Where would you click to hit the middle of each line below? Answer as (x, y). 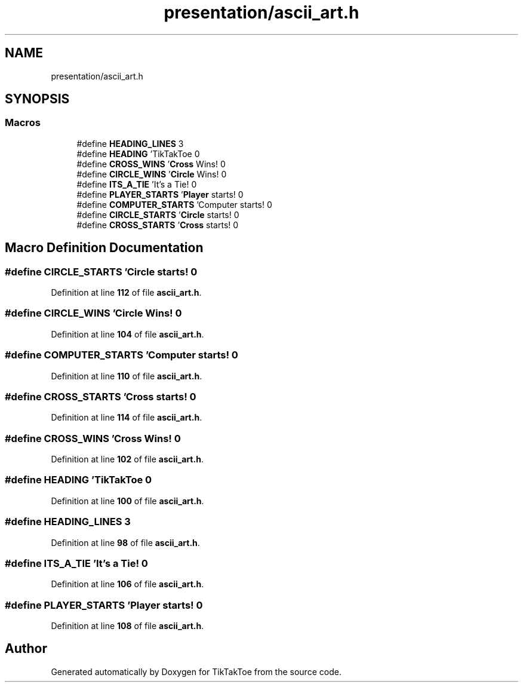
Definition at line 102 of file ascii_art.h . (127, 459)
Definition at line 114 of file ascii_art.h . (127, 418)
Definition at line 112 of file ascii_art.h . (126, 293)
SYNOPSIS (37, 99)
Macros (23, 123)
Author (26, 649)
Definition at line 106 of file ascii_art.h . (127, 584)
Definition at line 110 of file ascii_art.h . (127, 376)
